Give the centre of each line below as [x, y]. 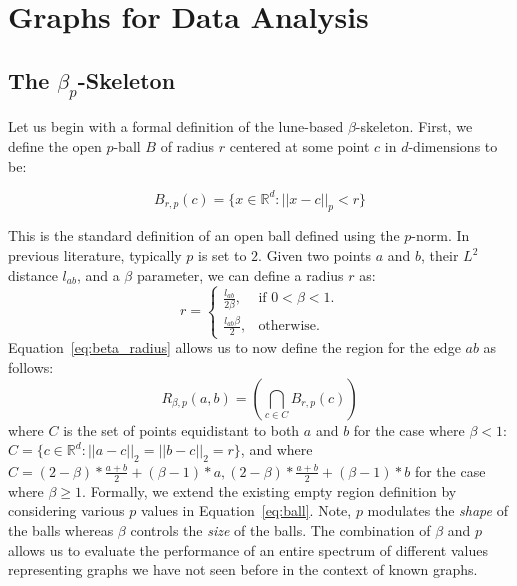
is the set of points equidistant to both [181, 429]
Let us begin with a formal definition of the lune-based [176, 126]
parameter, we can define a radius [240, 274]
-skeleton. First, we [414, 126]
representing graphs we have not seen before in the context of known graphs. [243, 569]
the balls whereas [61, 529]
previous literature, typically [95, 255]
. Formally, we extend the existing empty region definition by [269, 490]
